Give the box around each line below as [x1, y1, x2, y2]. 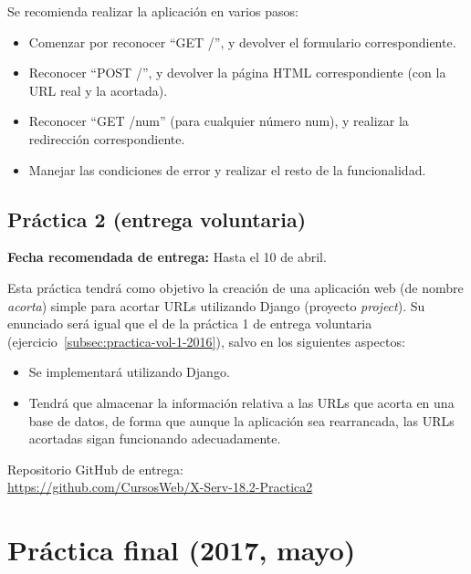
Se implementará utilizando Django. [28, 362, 230, 381]
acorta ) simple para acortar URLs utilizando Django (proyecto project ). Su [7, 296, 425, 315]
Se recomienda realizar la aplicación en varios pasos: [7, 2, 298, 20]
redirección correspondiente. [28, 129, 185, 148]
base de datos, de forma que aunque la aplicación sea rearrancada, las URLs [28, 411, 455, 430]
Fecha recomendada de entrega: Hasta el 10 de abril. [7, 247, 327, 266]
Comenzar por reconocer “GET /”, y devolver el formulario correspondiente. [28, 32, 456, 51]
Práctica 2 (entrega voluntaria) [7, 204, 307, 233]
